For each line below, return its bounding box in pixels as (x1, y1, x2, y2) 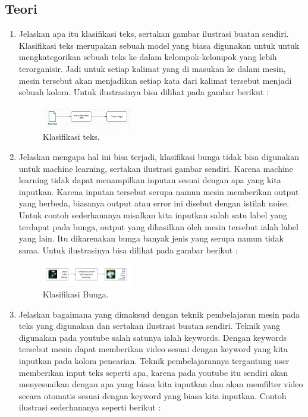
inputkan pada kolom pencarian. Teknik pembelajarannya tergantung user (18, 355, 290, 366)
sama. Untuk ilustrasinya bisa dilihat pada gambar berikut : (18, 243, 238, 256)
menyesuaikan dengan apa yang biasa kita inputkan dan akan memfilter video (18, 378, 303, 390)
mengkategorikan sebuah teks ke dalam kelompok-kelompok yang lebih (18, 51, 277, 63)
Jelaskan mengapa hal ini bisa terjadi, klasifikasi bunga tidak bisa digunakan (18, 151, 300, 163)
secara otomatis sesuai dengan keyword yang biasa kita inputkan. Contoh (18, 389, 287, 402)
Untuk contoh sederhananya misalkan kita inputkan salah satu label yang (18, 209, 287, 221)
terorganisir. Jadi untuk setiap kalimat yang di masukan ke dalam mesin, (18, 62, 286, 74)
